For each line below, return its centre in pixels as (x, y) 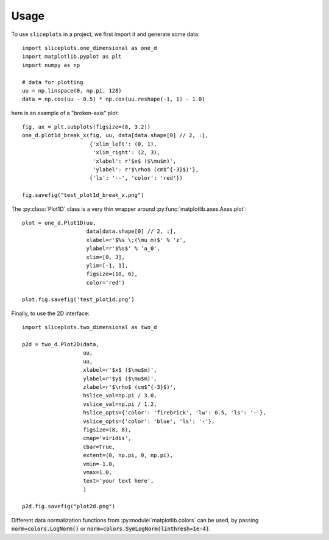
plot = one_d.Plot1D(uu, (59, 223)
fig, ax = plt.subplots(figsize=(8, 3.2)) (87, 127)
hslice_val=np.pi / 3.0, (120, 396)
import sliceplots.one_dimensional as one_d (90, 48)
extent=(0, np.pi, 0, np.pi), (128, 455)
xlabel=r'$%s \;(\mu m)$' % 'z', (136, 240)
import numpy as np (51, 65)
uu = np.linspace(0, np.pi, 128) (72, 91)
